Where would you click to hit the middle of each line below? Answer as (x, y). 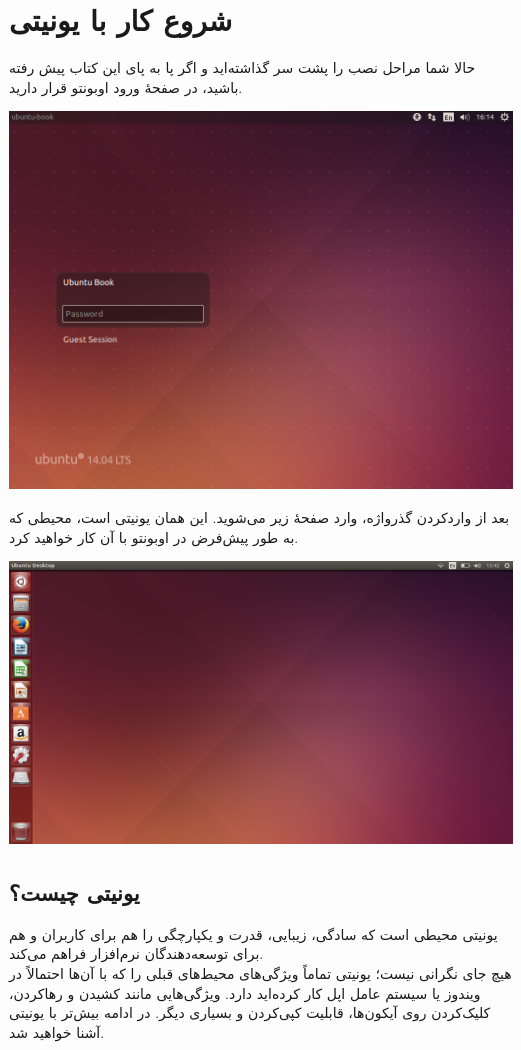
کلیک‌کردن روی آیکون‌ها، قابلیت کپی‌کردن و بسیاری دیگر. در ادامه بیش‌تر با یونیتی (250, 1012)
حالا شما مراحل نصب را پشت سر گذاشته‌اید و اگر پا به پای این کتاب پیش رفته (242, 67)
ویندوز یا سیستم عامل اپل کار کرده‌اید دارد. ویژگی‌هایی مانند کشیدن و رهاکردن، (245, 992)
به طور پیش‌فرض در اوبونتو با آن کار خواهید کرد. (154, 536)
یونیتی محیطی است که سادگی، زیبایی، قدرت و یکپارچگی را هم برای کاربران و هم (253, 933)
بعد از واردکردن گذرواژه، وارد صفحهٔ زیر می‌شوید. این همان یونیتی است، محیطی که (259, 516)
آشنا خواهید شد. (57, 1031)
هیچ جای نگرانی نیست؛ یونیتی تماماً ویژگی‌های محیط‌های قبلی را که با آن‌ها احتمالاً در (260, 973)
